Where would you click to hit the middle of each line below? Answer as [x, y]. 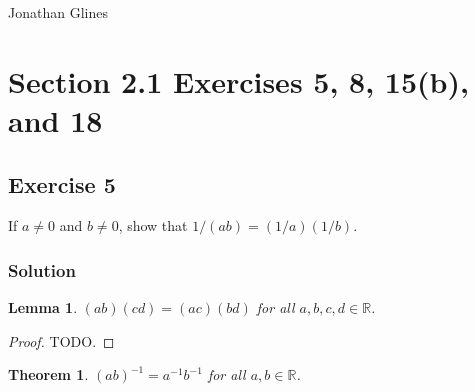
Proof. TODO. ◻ [61, 340]
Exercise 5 [62, 183]
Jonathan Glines [58, 12]
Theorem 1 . [48, 374]
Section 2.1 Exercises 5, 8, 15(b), [238, 80]
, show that [153, 225]
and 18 [55, 119]
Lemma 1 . [43, 307]
